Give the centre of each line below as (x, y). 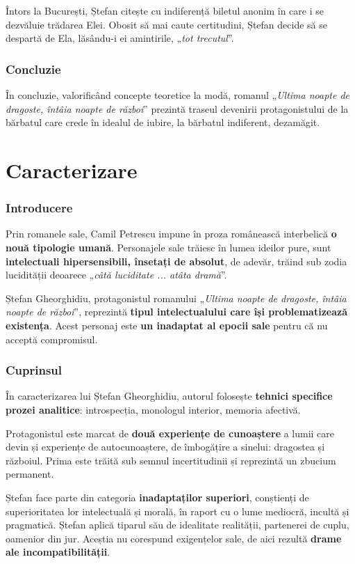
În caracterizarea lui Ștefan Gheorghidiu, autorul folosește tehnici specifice (169, 396)
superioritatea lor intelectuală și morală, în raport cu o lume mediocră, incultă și (177, 511)
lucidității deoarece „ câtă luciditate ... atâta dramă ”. (116, 275)
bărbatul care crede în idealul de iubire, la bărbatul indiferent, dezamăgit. (163, 122)
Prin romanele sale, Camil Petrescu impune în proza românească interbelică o (171, 234)
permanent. (30, 474)
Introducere (39, 208)
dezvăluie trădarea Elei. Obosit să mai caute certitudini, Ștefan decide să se (166, 24)
